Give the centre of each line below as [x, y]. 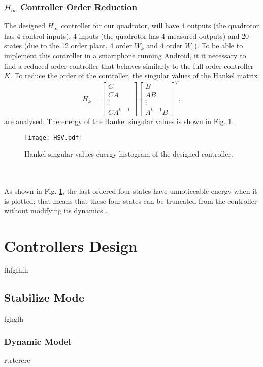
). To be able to [219, 45]
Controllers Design [71, 245]
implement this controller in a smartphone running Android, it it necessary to [125, 55]
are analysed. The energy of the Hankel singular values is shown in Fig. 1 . [119, 121]
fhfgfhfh [16, 270]
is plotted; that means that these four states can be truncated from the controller [131, 201]
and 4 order [165, 45]
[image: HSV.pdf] [54, 137]
